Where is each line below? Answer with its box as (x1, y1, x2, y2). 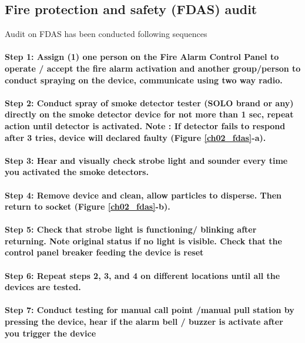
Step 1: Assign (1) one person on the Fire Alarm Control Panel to (5, 51, 279, 63)
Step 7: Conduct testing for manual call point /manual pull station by (5, 304, 294, 316)
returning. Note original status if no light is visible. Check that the (5, 234, 282, 247)
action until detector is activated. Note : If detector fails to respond (5, 119, 286, 132)
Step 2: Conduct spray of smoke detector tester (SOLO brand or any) (5, 96, 294, 109)
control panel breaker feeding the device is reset (5, 246, 204, 258)
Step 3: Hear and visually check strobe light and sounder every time (5, 154, 288, 166)
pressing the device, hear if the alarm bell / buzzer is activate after (5, 315, 283, 328)
